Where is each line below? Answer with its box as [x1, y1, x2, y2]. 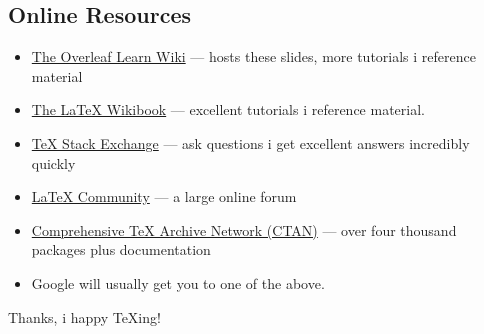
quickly [31, 152, 76, 173]
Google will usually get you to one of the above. [31, 272, 325, 293]
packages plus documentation [31, 239, 211, 260]
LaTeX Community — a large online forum [31, 186, 297, 207]
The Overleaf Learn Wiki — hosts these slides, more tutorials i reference [31, 46, 476, 67]
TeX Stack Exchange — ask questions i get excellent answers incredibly [31, 132, 470, 153]
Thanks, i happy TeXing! [8, 306, 161, 327]
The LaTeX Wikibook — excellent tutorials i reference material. [31, 99, 425, 120]
